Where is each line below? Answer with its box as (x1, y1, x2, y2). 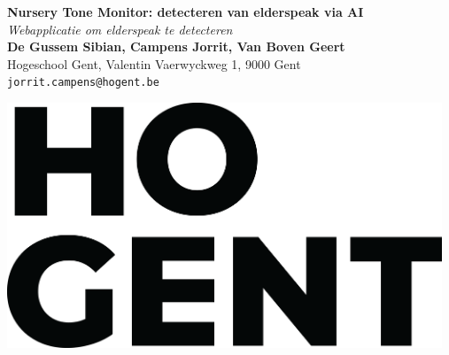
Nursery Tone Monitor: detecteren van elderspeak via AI (7, 3, 364, 20)
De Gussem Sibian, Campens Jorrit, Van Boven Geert (7, 37, 345, 56)
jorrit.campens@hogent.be (7, 76, 159, 89)
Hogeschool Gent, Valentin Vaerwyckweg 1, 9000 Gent (7, 54, 301, 73)
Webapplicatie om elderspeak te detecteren (7, 19, 233, 38)
